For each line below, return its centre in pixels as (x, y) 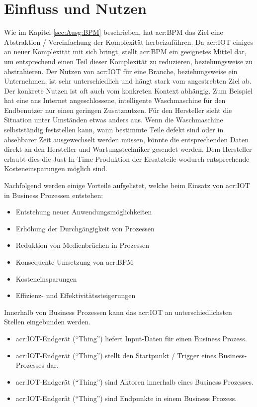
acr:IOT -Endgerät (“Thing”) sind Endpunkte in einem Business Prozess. (126, 398)
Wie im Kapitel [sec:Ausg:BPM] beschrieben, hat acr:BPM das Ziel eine (114, 32)
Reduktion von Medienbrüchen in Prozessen (82, 245)
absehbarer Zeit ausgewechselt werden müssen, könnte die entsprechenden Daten (126, 139)
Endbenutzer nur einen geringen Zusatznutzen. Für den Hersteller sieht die (118, 110)
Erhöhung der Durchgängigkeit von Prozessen (85, 228)
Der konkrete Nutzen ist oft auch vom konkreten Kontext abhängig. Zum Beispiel (128, 90)
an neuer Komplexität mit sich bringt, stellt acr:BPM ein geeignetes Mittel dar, (125, 51)
